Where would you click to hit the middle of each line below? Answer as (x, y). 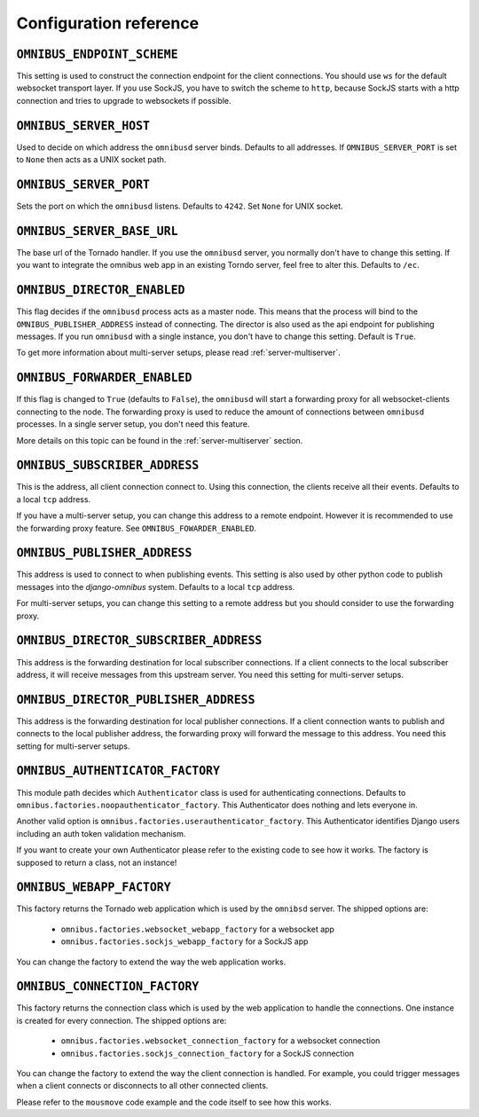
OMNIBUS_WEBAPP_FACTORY (94, 888)
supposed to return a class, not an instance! (97, 862)
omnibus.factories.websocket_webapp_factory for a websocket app (197, 929)
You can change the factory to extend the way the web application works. (151, 962)
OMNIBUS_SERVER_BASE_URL (97, 231)
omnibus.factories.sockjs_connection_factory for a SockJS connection (208, 1053)
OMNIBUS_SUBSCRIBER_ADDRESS (108, 465)
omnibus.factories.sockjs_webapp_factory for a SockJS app (185, 941)
